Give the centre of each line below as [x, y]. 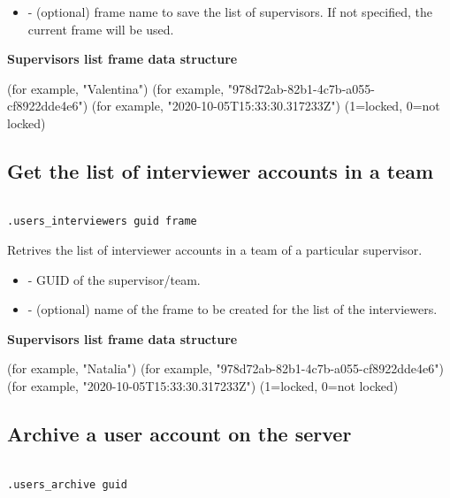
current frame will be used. [101, 29]
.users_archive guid [68, 484]
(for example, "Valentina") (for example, [116, 88]
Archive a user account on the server [179, 434]
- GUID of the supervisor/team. [114, 279]
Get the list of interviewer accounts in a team [221, 170]
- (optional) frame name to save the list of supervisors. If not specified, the [230, 11]
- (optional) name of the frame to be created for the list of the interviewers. [233, 309]
